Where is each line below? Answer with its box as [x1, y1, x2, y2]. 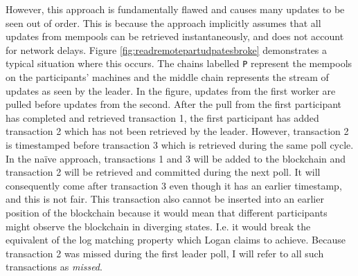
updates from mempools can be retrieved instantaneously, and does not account [6, 29, 344, 44]
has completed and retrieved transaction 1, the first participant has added [6, 110, 319, 125]
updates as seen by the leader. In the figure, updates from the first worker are [6, 83, 336, 98]
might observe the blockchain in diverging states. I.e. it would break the [6, 219, 311, 233]
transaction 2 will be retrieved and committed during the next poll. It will [6, 165, 321, 179]
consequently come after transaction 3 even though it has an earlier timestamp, [6, 178, 342, 192]
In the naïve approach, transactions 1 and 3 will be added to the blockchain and [6, 151, 346, 165]
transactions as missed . [6, 259, 102, 274]
